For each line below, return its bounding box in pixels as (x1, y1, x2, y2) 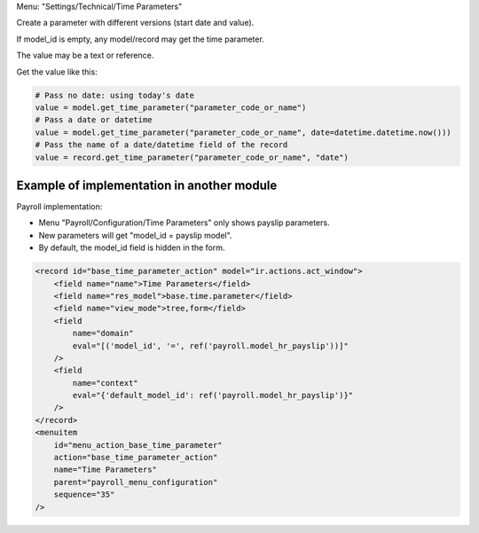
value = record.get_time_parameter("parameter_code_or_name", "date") (35, 152, 349, 162)
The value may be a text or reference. (16, 50, 154, 61)
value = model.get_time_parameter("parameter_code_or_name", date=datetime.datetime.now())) (35, 127, 452, 137)
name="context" (72, 378, 139, 388)
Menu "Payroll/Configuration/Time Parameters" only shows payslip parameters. (38, 217, 330, 228)
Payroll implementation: (16, 201, 103, 212)
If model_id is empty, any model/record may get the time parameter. (16, 34, 265, 44)
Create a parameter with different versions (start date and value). (16, 18, 255, 28)
